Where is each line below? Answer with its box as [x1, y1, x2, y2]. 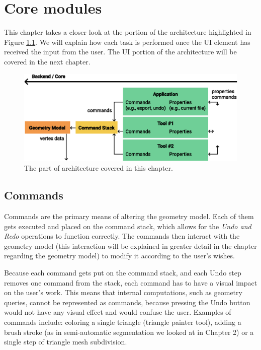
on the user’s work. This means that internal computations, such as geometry [4, 287, 242, 298]
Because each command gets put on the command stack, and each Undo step [4, 267, 241, 277]
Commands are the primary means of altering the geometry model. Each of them [4, 211, 254, 221]
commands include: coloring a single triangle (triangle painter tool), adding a [4, 316, 241, 327]
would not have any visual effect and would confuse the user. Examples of [4, 307, 231, 317]
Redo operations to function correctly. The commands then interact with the [4, 231, 240, 241]
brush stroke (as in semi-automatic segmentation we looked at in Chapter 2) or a [4, 326, 254, 337]
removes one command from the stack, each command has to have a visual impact [4, 277, 257, 288]
